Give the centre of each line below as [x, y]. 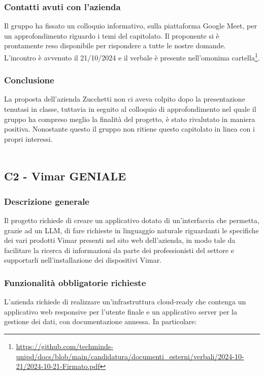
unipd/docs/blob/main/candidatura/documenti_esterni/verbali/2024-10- [130, 356]
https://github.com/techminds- [64, 346]
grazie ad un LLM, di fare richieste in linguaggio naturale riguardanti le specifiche [131, 230]
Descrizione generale [47, 201]
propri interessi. [28, 138]
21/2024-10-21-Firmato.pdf [58, 366]
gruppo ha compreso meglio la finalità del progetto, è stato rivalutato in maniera [130, 119]
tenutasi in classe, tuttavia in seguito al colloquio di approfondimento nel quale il [130, 109]
